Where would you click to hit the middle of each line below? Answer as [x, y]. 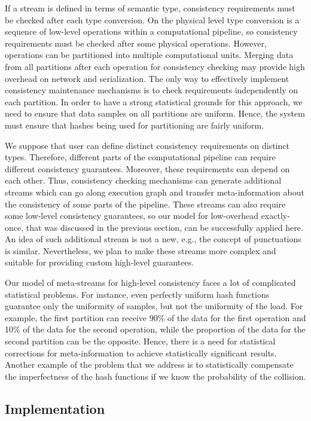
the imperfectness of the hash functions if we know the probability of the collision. [155, 376]
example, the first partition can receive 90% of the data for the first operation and [155, 317]
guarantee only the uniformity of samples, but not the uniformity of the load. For [154, 306]
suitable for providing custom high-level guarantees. [100, 262]
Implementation [55, 408]
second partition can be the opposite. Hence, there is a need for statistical [140, 341]
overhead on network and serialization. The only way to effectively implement [147, 78]
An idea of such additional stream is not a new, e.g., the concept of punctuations [153, 239]
